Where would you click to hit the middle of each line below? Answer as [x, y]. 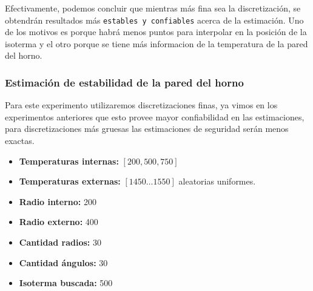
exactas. [20, 141]
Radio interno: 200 [58, 201]
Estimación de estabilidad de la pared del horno [124, 82]
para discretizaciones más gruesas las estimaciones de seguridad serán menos [147, 129]
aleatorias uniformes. [217, 181]
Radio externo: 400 [59, 222]
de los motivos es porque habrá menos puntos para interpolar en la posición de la [156, 32]
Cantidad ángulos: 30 [63, 262]
